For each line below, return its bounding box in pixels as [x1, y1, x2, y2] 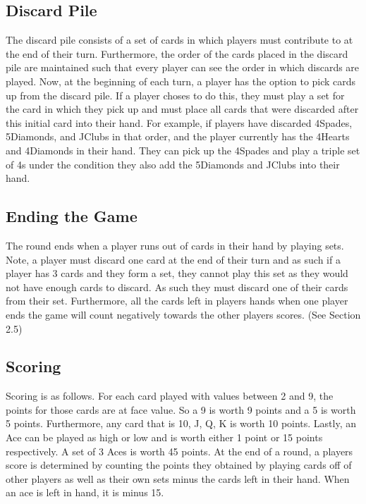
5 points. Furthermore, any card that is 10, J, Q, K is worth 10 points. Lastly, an [6, 416, 357, 431]
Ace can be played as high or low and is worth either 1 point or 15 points [6, 430, 323, 445]
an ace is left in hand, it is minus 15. [6, 485, 164, 500]
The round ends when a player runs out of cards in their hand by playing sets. [6, 238, 344, 252]
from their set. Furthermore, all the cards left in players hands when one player [6, 293, 348, 308]
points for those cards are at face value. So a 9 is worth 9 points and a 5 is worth [6, 402, 356, 417]
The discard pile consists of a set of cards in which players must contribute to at [6, 32, 353, 47]
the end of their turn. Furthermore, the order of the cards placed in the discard [6, 46, 348, 61]
